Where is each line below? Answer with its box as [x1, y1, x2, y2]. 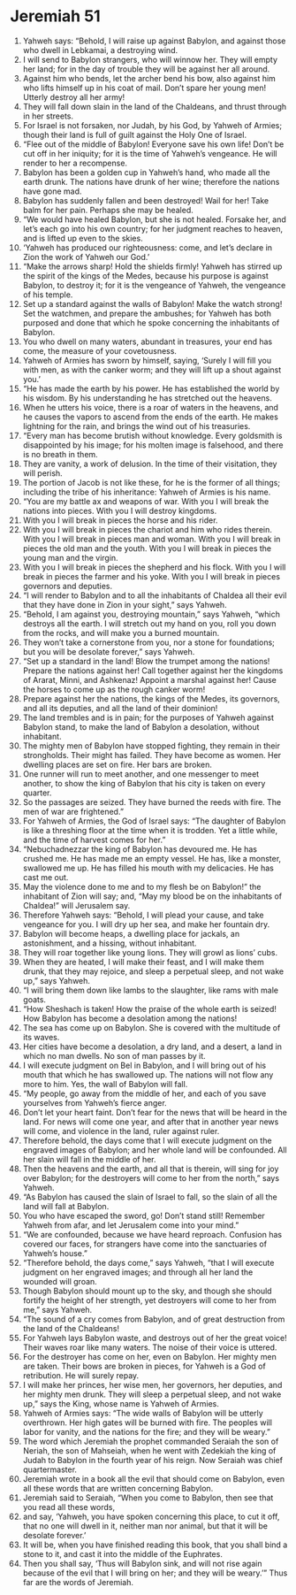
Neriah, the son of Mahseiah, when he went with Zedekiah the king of [22, 1445, 277, 1456]
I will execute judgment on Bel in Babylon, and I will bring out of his [22, 1060, 267, 1070]
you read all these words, [22, 1501, 116, 1512]
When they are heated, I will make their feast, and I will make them [22, 956, 264, 967]
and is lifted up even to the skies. [22, 233, 144, 243]
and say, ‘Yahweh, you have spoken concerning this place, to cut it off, [22, 1511, 280, 1522]
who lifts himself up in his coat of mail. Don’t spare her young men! [22, 82, 267, 93]
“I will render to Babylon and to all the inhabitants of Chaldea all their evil [22, 590, 287, 601]
